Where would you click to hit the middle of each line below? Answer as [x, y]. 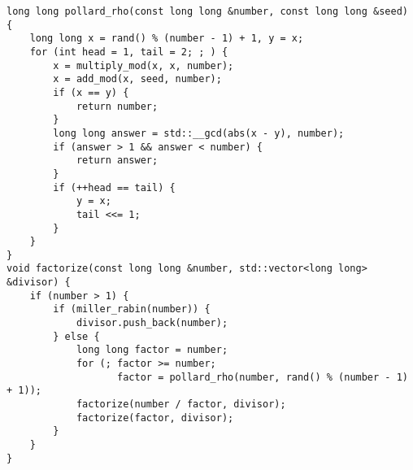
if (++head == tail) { [114, 187]
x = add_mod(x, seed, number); [137, 79]
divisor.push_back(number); [152, 323]
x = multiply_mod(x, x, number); [143, 65]
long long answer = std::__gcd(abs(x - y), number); [199, 133]
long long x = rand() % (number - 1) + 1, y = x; [167, 39]
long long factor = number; [152, 350]
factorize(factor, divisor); [155, 418]
